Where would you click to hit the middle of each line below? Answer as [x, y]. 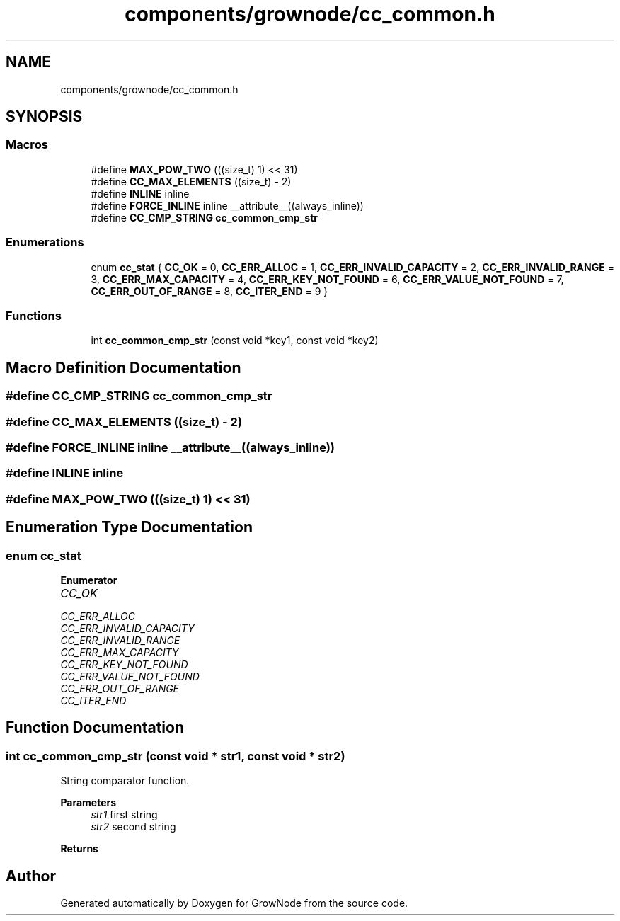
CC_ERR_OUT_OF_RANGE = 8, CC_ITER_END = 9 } [209, 291]
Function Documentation [95, 728]
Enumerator [89, 580]
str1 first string [124, 815]
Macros [27, 145]
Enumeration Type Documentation [129, 527]
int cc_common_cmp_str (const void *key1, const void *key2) [235, 341]
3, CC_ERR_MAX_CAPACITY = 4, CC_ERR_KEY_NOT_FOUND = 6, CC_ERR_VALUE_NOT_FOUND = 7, [327, 279]
